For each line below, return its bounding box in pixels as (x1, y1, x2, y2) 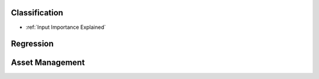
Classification (11, 8, 63, 18)
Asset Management (11, 58, 85, 68)
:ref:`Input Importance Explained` (25, 24, 106, 31)
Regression (11, 39, 54, 49)
